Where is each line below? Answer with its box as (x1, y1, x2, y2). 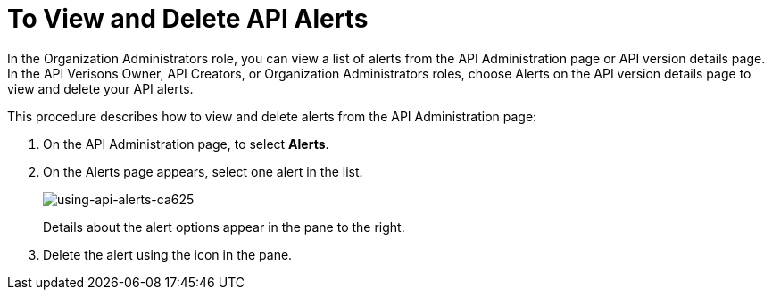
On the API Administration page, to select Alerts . (43, 136, 329, 152)
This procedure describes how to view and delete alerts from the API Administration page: (7, 108, 537, 124)
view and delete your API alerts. (7, 80, 194, 96)
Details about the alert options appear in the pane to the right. (43, 219, 405, 235)
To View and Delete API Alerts (7, 4, 369, 34)
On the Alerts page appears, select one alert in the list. (43, 163, 363, 179)
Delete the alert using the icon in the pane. (43, 246, 293, 262)
